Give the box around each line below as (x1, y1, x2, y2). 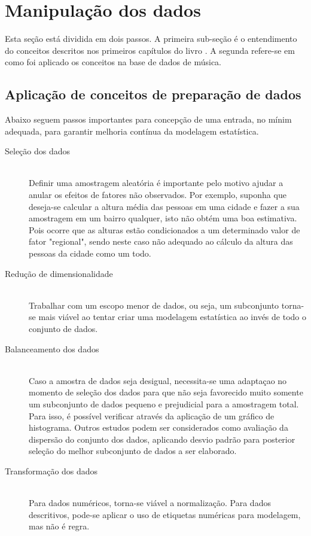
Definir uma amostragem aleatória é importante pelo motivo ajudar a (29, 176, 283, 189)
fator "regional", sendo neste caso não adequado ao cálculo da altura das (29, 235, 293, 248)
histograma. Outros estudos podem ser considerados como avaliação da (29, 421, 288, 434)
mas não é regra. (29, 520, 90, 532)
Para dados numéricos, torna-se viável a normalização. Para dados (29, 497, 271, 509)
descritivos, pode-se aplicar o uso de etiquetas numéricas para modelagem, (29, 508, 301, 520)
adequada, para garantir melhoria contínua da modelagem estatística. (5, 124, 259, 137)
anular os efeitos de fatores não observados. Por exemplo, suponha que (29, 188, 286, 201)
